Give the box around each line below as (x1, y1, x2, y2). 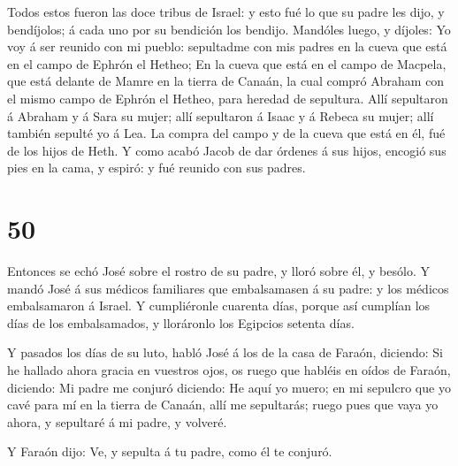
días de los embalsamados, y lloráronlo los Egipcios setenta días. (7, 313, 355, 332)
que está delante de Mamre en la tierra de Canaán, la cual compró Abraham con (7, 72, 445, 90)
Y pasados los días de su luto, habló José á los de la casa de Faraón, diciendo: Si (7, 343, 443, 362)
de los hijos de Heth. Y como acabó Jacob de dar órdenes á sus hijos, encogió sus (7, 141, 447, 159)
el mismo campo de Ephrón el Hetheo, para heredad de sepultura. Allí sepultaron (7, 88, 448, 107)
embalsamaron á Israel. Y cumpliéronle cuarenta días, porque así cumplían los (7, 296, 431, 315)
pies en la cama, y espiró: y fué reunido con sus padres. (7, 158, 306, 177)
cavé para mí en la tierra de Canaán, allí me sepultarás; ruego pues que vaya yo (7, 395, 439, 414)
